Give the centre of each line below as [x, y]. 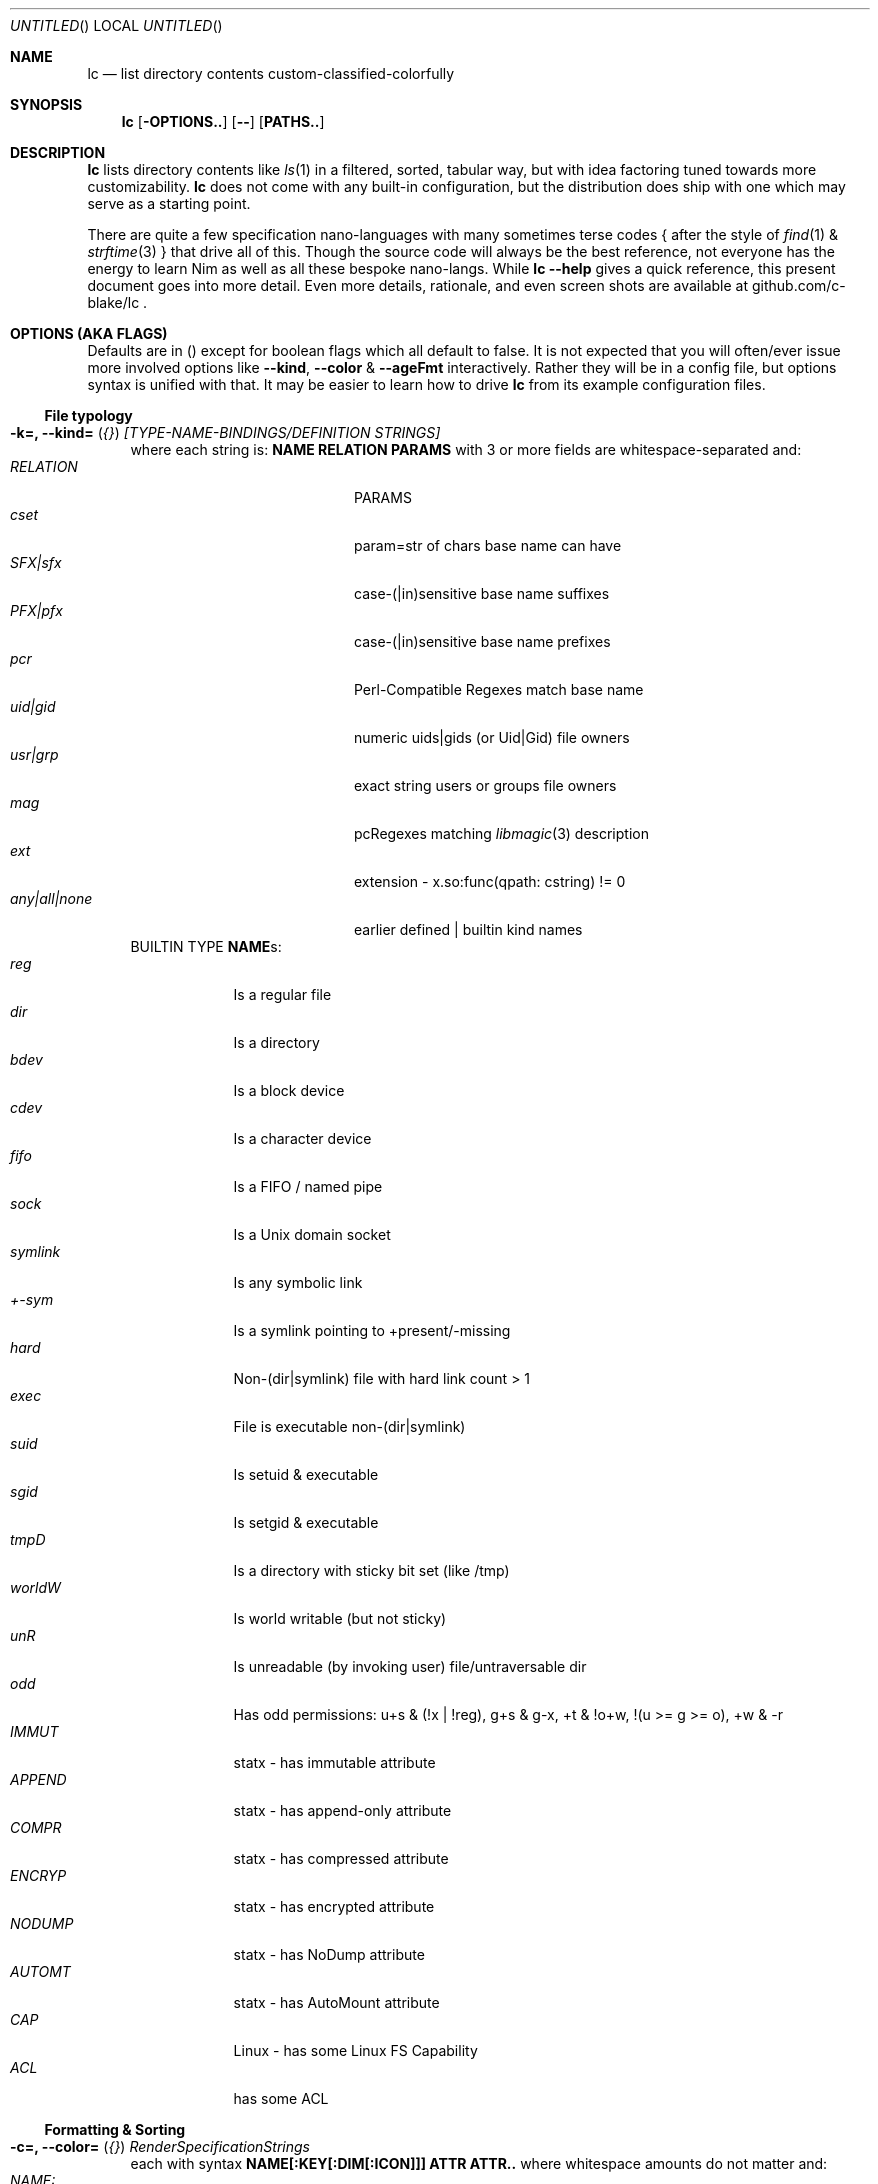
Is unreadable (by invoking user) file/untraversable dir [410, 1666]
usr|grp [34, 754]
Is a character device [302, 1138]
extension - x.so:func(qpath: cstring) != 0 [490, 881]
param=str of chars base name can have [488, 545]
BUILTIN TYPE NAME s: [206, 946]
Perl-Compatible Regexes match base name [499, 689]
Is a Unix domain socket [312, 1234]
